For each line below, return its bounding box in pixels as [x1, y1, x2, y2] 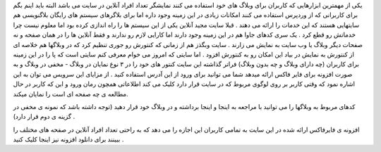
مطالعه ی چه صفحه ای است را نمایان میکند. [13, 89, 128, 98]
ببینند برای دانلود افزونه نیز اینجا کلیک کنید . [13, 135, 124, 144]
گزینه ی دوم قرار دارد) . [13, 113, 75, 121]
